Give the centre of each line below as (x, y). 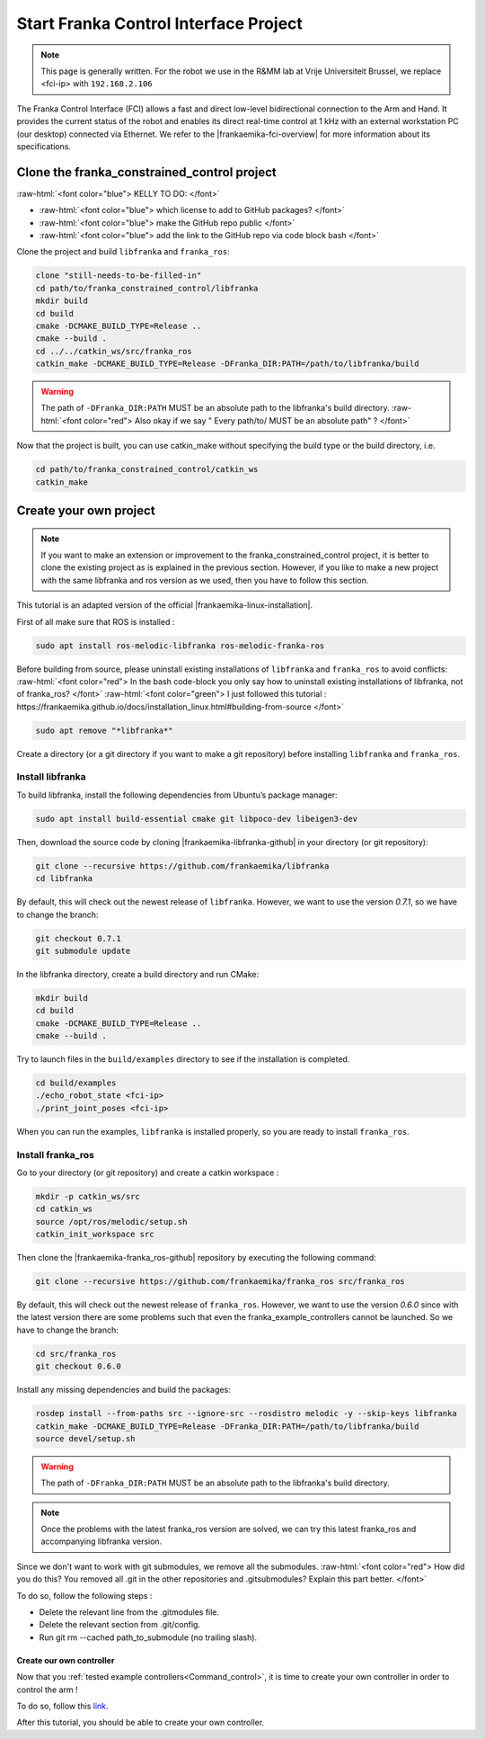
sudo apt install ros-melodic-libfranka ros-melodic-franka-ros (180, 646)
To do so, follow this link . (62, 1706)
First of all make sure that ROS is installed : (96, 621)
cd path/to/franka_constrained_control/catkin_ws (147, 469)
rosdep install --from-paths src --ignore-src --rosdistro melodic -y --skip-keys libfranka (246, 1413)
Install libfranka (52, 777)
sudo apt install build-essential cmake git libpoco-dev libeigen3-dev (197, 819)
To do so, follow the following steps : (84, 1595)
